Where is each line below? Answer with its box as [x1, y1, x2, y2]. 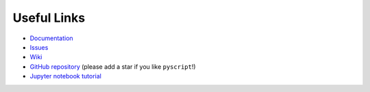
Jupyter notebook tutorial [29, 72, 102, 80]
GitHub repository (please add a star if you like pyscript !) [29, 62, 196, 71]
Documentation [29, 34, 73, 42]
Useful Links [12, 10, 86, 25]
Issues [29, 43, 49, 51]
